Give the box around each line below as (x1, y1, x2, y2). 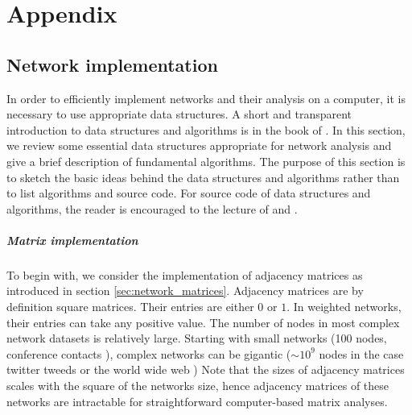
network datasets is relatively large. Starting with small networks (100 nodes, (6, 330, 387, 347)
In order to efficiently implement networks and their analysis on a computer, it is (6, 89, 406, 106)
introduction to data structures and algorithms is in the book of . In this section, (6, 121, 406, 138)
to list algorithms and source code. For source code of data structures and (6, 185, 371, 201)
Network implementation (6, 52, 218, 77)
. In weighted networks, (286, 298, 402, 315)
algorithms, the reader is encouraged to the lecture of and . (6, 200, 298, 217)
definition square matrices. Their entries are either (6, 298, 254, 315)
